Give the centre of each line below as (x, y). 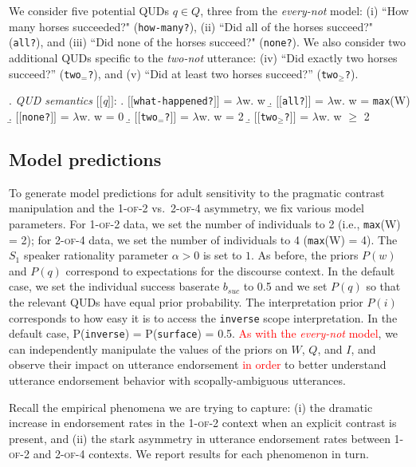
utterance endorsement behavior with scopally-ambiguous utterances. (177, 380)
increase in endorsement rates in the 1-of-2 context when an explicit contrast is (203, 423)
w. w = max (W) (372, 100)
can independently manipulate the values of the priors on (148, 348)
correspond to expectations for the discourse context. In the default (230, 270)
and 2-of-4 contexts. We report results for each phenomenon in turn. (201, 454)
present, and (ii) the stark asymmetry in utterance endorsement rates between (200, 438)
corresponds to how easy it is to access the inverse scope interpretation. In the (203, 317)
